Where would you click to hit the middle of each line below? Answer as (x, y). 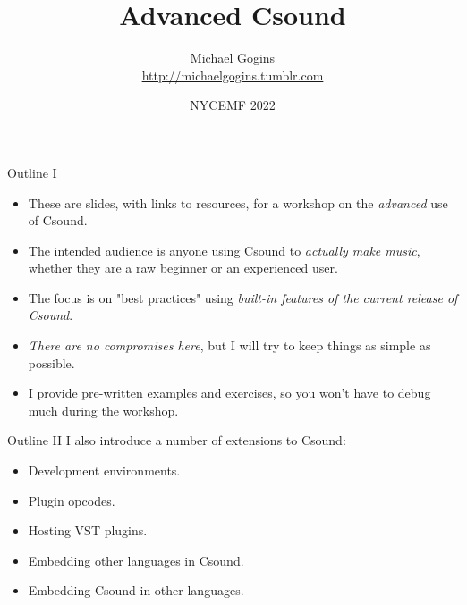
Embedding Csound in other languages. (136, 590)
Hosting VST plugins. (88, 530)
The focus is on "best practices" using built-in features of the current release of (243, 297)
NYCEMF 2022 (233, 105)
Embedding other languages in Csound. (136, 560)
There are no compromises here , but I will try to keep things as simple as (229, 345)
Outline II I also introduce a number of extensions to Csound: (177, 440)
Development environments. (104, 471)
